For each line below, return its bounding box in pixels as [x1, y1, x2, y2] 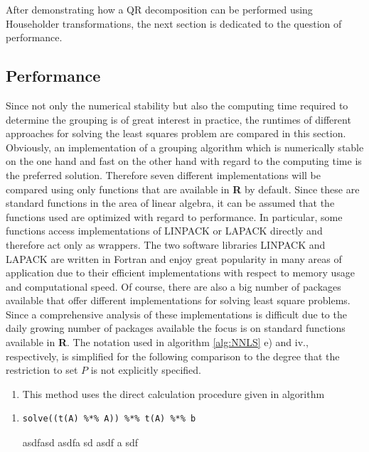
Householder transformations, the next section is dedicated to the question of [6, 16, 342, 31]
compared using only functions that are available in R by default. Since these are [6, 181, 360, 196]
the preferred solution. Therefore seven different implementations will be [6, 167, 321, 182]
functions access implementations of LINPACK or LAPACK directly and [6, 223, 323, 238]
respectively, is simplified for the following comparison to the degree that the [6, 348, 340, 363]
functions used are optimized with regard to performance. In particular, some [6, 209, 343, 224]
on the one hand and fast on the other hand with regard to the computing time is [6, 154, 362, 168]
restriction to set [6, 362, 78, 377]
